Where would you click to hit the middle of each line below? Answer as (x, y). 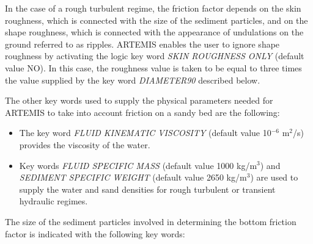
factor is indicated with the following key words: (95, 233)
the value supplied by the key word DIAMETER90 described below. (133, 80)
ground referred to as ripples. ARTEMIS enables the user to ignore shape (142, 44)
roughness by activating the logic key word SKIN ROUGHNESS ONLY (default (155, 56)
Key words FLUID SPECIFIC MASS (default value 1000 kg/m (138, 165)
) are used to (274, 177)
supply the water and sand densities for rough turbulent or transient (147, 189)
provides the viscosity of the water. (85, 144)
